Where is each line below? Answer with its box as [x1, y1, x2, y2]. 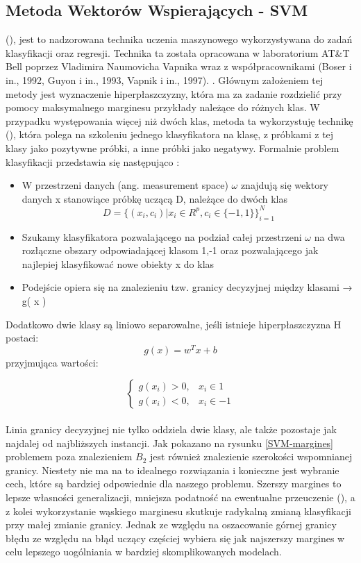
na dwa [314, 229, 345, 244]
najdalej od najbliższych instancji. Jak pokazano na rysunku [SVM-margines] [6, 435, 334, 450]
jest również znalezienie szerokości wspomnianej [150, 449, 353, 464]
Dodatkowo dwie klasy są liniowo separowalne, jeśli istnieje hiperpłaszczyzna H [6, 317, 342, 331]
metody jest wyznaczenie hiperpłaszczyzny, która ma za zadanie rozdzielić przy [6, 86, 342, 101]
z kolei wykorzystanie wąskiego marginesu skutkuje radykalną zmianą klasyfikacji [6, 503, 351, 518]
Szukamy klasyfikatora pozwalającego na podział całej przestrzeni [22, 229, 302, 244]
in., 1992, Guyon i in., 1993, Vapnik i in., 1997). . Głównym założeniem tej [6, 72, 324, 87]
